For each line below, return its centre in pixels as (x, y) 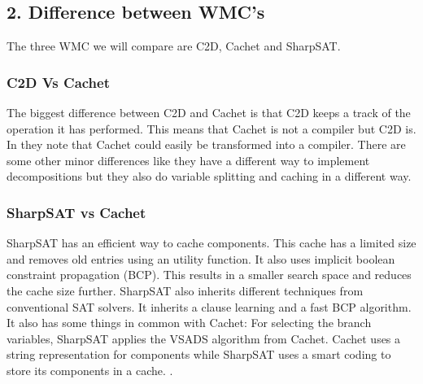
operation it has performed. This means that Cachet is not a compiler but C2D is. (211, 128)
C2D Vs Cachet (58, 82)
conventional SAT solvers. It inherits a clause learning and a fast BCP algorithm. (209, 306)
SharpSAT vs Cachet (76, 212)
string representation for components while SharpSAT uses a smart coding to (199, 354)
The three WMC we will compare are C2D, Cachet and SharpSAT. (174, 46)
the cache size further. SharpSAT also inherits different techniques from (185, 290)
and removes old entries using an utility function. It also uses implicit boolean (201, 258)
